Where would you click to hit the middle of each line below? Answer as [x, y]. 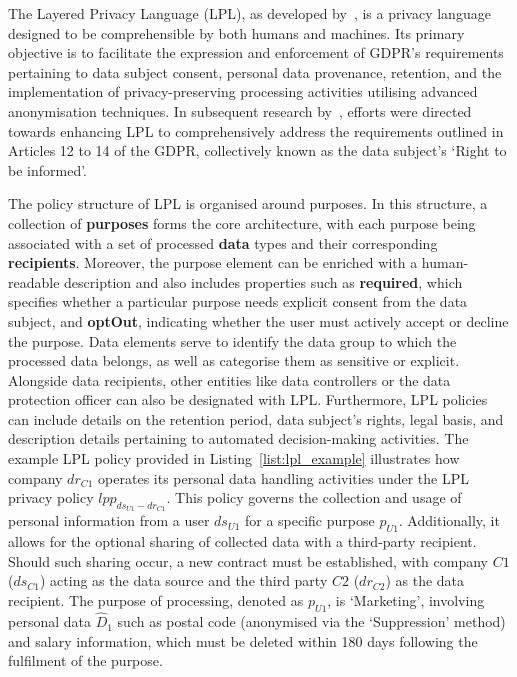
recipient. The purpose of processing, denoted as [156, 600]
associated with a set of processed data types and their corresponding [223, 242]
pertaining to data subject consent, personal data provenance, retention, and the [255, 71]
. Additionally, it [449, 520]
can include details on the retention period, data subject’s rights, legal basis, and [256, 418]
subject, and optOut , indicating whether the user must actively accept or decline [258, 320]
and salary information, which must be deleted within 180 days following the [243, 640]
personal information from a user [109, 520]
